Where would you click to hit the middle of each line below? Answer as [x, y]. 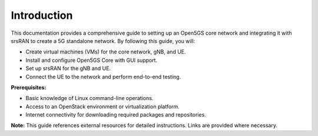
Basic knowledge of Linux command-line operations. [90, 98]
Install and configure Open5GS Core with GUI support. [92, 60]
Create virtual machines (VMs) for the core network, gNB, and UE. [106, 52]
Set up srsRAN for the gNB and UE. [68, 68]
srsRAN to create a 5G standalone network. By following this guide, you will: [103, 41]
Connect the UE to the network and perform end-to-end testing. [103, 77]
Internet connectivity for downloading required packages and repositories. [116, 115]
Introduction [42, 15]
